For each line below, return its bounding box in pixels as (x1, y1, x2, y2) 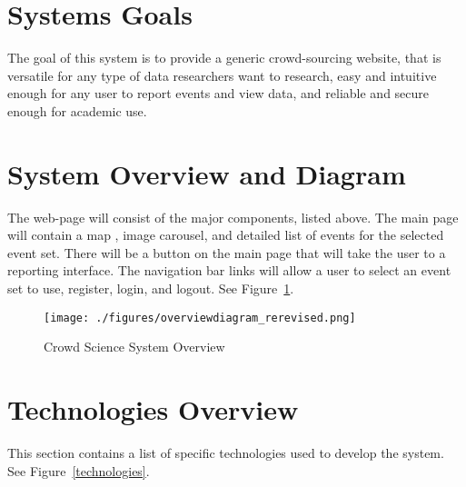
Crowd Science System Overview (44, 337, 225, 356)
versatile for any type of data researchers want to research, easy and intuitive (7, 65, 437, 84)
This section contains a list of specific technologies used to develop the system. (7, 442, 444, 462)
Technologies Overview (7, 391, 299, 428)
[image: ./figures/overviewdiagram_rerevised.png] (44, 311, 356, 324)
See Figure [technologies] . (7, 461, 150, 480)
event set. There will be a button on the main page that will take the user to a (7, 243, 446, 262)
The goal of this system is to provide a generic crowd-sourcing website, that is (7, 48, 441, 67)
